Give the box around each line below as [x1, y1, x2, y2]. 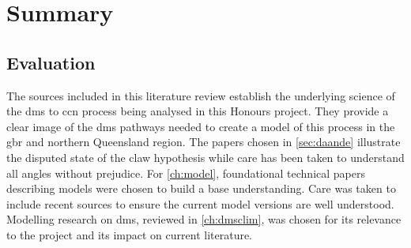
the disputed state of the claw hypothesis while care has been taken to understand [6, 148, 405, 165]
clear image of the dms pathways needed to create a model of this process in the [6, 118, 395, 134]
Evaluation [6, 50, 96, 74]
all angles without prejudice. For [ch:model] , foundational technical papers [6, 164, 365, 181]
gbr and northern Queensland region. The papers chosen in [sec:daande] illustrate [6, 133, 401, 150]
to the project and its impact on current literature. [6, 226, 253, 242]
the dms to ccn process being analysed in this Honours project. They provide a [6, 103, 389, 119]
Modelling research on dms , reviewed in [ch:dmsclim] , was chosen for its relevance [6, 211, 402, 227]
